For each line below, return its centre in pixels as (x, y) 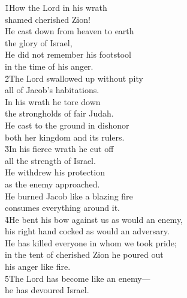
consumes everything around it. (62, 208)
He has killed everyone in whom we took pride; (91, 242)
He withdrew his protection (55, 172)
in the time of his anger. (49, 66)
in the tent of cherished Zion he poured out (84, 254)
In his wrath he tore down (53, 101)
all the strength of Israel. (50, 160)
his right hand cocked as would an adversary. (87, 231)
